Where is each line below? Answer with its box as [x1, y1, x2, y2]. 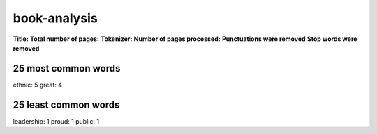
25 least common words [13, 99, 120, 110]
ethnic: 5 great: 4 [13, 81, 63, 89]
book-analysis [13, 10, 98, 26]
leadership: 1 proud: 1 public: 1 [13, 117, 100, 125]
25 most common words [13, 62, 121, 74]
